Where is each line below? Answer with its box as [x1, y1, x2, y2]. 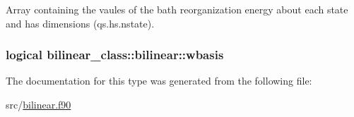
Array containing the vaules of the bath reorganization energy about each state [6, 2, 348, 16]
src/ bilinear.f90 [6, 97, 71, 111]
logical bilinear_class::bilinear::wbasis [6, 46, 224, 63]
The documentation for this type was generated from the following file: [6, 73, 312, 88]
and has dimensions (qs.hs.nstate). [6, 16, 155, 30]
